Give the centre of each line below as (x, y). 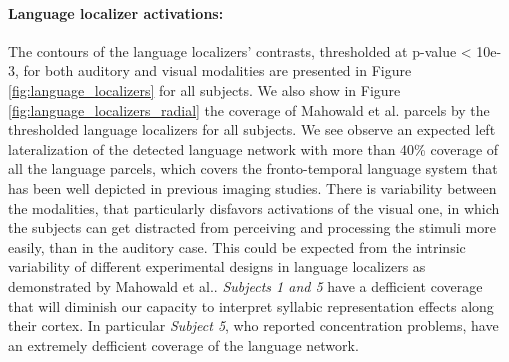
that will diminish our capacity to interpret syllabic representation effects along (251, 305)
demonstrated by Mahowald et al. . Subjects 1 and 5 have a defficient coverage (245, 285)
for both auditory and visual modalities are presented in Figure (217, 70)
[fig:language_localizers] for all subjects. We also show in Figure (204, 89)
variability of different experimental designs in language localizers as (217, 266)
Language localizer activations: (116, 12)
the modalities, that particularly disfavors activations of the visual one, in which (254, 207)
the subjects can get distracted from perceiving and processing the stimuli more (252, 227)
